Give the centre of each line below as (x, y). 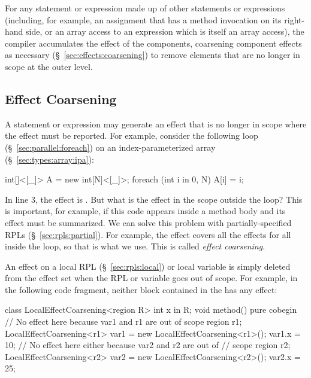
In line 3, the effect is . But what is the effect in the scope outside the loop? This (154, 199)
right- (295, 19)
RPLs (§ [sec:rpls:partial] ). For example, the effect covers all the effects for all (148, 234)
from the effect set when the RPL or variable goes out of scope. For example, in (151, 278)
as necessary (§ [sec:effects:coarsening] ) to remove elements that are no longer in (153, 55)
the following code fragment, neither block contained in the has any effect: (141, 289)
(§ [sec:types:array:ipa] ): (49, 159)
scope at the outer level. (49, 66)
